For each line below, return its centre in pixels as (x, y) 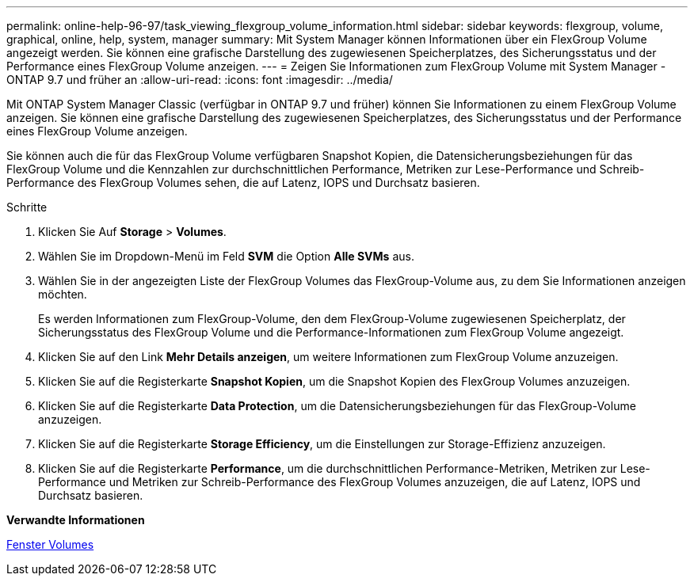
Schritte (27, 207)
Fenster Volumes (50, 544)
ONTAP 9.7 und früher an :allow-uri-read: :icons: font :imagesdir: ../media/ (200, 80)
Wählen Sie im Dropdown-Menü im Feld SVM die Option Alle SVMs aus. (226, 256)
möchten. (63, 294)
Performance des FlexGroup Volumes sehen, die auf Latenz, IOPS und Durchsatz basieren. (243, 183)
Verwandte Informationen (76, 520)
